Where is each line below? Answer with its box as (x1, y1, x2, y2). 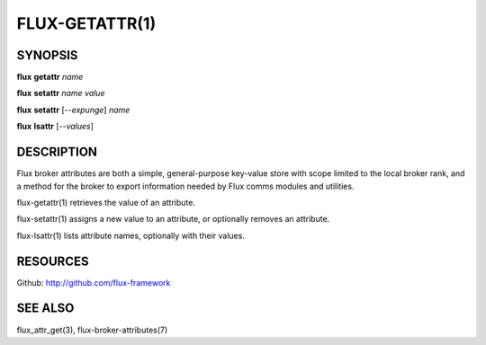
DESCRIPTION (16, 145, 98, 160)
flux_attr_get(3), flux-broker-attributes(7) (16, 324, 168, 335)
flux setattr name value (16, 88, 105, 99)
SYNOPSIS (16, 48, 78, 63)
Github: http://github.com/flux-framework (16, 277, 171, 287)
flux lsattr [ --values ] (16, 121, 94, 132)
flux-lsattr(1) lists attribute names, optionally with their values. (16, 230, 245, 241)
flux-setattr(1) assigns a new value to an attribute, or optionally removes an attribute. (16, 214, 330, 225)
